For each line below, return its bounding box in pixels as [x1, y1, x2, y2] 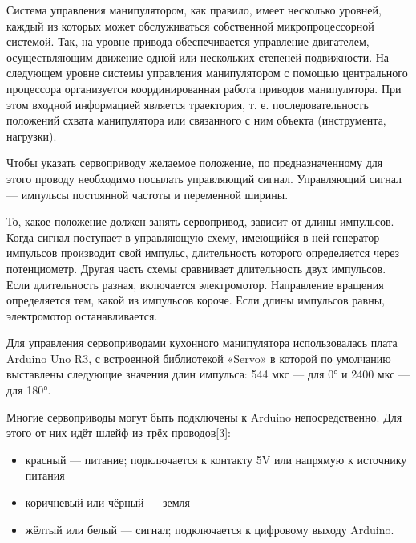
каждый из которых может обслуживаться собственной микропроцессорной [6, 17, 374, 34]
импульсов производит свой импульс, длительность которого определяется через [6, 244, 400, 261]
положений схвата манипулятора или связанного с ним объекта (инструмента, [6, 112, 386, 129]
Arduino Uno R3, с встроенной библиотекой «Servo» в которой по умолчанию [6, 349, 391, 366]
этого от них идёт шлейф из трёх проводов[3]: [6, 424, 231, 441]
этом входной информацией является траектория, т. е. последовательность [6, 96, 369, 112]
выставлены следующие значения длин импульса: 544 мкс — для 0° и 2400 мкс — [6, 365, 410, 382]
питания [25, 467, 65, 484]
